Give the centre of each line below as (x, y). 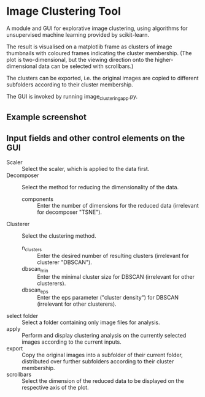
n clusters (32, 248)
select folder (22, 316)
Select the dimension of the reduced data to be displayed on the (103, 381)
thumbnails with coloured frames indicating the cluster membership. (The (99, 53)
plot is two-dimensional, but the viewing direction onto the (80, 59)
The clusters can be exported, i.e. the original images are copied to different (102, 78)
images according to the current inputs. (72, 342)
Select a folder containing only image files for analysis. (91, 322)
